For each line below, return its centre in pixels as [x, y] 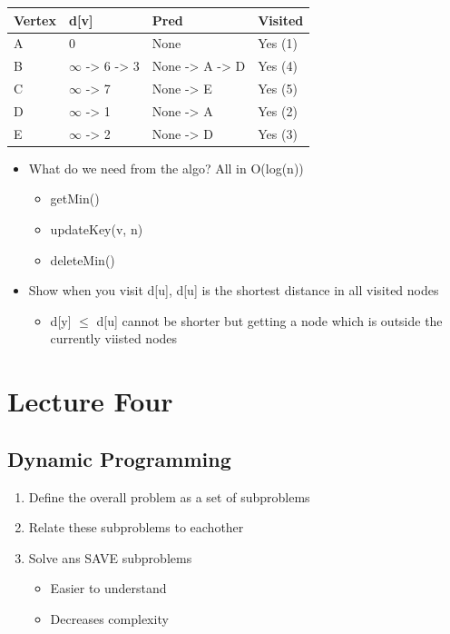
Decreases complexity [109, 618]
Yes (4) [278, 66]
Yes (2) [278, 110]
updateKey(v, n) [97, 229]
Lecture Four [90, 401]
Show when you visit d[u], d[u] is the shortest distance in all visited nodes [234, 290]
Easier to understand [108, 588]
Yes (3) [278, 133]
